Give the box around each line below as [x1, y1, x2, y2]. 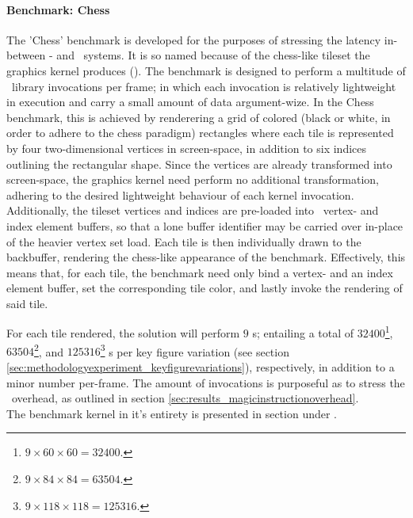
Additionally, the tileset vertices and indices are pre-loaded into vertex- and [6, 202, 379, 219]
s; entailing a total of [252, 325, 354, 341]
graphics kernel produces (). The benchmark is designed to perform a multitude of [6, 62, 406, 78]
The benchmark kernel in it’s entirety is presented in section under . [6, 405, 337, 421]
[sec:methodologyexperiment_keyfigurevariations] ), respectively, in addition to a [6, 358, 395, 375]
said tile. [6, 295, 48, 311]
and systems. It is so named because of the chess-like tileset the [56, 47, 370, 63]
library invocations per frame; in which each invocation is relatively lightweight [11, 78, 396, 94]
